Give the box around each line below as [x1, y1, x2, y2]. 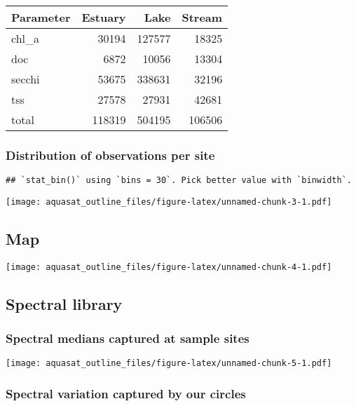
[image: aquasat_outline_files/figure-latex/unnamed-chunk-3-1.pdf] [6, 196, 332, 207]
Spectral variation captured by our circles [6, 384, 246, 402]
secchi [11, 71, 40, 87]
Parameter [11, 9, 71, 25]
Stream [182, 9, 223, 25]
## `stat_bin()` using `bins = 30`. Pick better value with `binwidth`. [6, 175, 352, 186]
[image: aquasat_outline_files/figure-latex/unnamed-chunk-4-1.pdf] [6, 262, 332, 272]
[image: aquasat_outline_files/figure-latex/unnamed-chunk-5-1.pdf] [6, 358, 332, 369]
